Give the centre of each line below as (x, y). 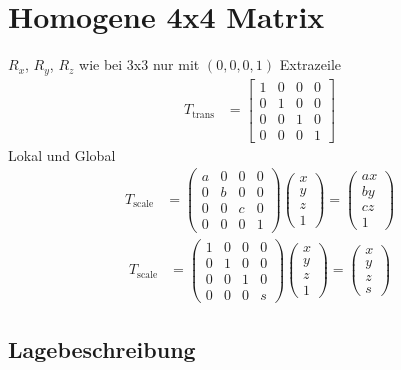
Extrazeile (310, 64)
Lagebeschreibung (102, 349)
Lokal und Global (62, 154)
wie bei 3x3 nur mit (139, 64)
